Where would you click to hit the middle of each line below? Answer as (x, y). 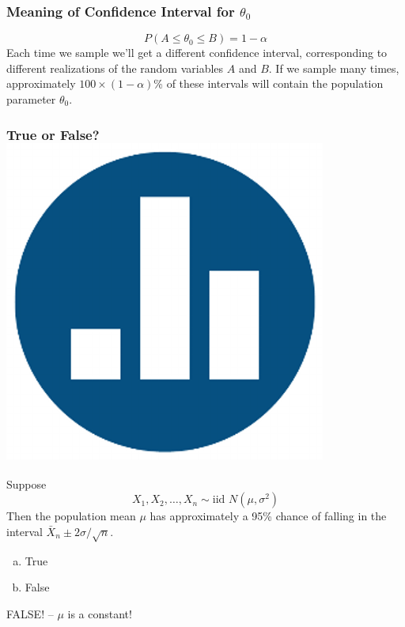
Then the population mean (71, 516)
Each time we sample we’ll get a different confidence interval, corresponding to (197, 53)
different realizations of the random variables (115, 68)
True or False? (53, 134)
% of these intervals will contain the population (269, 83)
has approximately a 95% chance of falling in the (268, 516)
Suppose (26, 483)
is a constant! (100, 613)
